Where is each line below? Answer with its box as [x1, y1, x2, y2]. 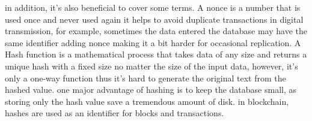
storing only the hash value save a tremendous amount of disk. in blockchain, [5, 95, 289, 107]
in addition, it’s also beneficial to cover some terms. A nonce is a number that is [5, 1, 301, 13]
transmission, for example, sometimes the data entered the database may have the [5, 25, 307, 37]
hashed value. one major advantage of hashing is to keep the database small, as [5, 83, 297, 96]
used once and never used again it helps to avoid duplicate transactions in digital [5, 13, 304, 25]
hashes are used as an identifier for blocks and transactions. [5, 107, 224, 119]
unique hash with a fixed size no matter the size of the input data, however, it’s [5, 59, 298, 72]
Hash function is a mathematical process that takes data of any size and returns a [5, 48, 307, 60]
